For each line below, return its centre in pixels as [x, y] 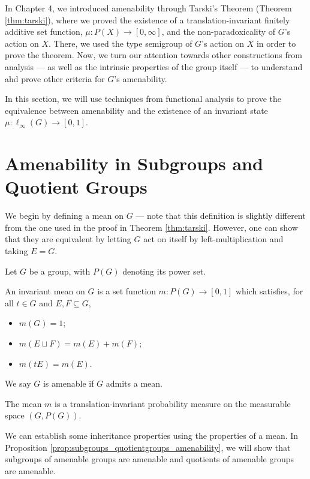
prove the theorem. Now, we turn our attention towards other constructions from [154, 55]
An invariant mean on [45, 291]
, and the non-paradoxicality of [219, 31]
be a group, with [60, 271]
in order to [276, 43]
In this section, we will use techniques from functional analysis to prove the [143, 99]
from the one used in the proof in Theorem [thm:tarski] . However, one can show [151, 227]
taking [16, 251]
